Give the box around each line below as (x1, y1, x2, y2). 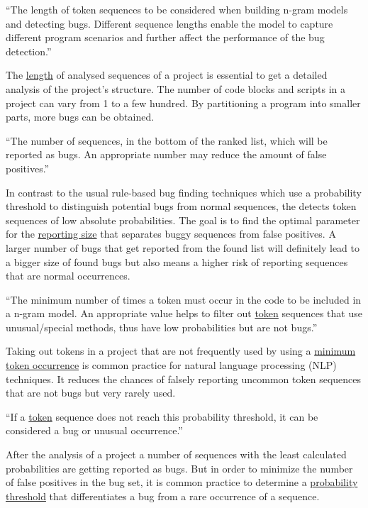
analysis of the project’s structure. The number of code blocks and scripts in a (6, 81, 346, 96)
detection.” (6, 43, 52, 58)
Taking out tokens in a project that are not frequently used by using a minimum (6, 343, 356, 358)
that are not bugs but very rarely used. (6, 385, 176, 400)
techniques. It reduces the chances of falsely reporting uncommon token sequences (6, 371, 362, 386)
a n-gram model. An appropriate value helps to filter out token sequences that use (6, 306, 362, 321)
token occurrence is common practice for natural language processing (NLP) (6, 358, 337, 372)
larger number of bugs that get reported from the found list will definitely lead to (6, 240, 359, 255)
